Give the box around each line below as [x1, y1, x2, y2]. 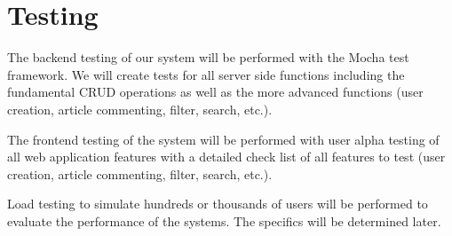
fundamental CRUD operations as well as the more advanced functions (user [7, 83, 424, 101]
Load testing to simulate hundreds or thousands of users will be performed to [7, 194, 428, 213]
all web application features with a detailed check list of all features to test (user [7, 147, 446, 166]
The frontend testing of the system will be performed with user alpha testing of [7, 130, 440, 148]
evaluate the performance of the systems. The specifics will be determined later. [7, 211, 441, 230]
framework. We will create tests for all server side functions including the [7, 65, 405, 83]
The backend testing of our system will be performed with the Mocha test [7, 48, 409, 67]
